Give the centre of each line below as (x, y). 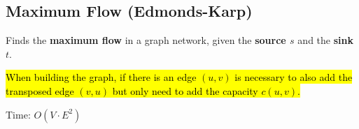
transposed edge (40, 90)
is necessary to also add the (294, 77)
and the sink (325, 40)
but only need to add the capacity (185, 90)
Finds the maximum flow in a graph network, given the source (146, 40)
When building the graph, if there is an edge (101, 77)
